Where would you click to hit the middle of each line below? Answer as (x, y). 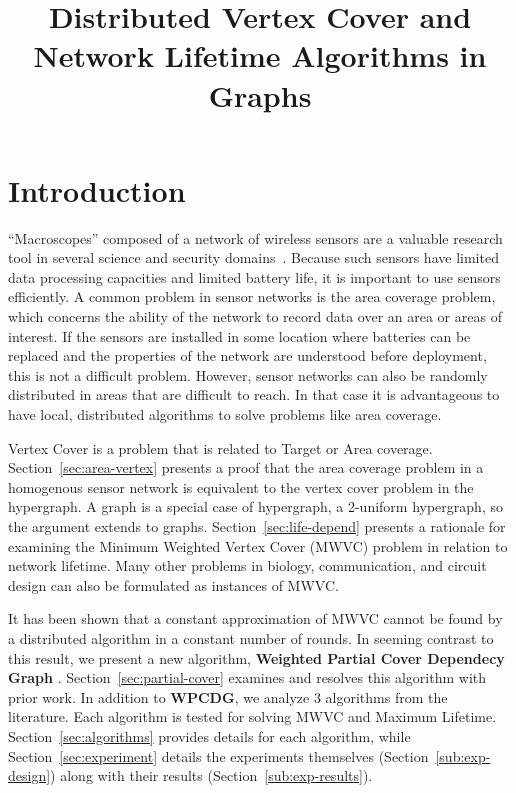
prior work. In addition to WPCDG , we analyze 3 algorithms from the (228, 696)
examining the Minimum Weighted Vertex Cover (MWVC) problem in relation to (258, 545)
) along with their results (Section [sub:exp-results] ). (211, 775)
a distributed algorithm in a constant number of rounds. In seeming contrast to (251, 637)
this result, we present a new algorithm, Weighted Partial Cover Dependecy (256, 657)
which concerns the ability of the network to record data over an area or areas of (255, 316)
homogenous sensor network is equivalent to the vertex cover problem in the (241, 486)
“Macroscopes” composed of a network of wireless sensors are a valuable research (255, 237)
